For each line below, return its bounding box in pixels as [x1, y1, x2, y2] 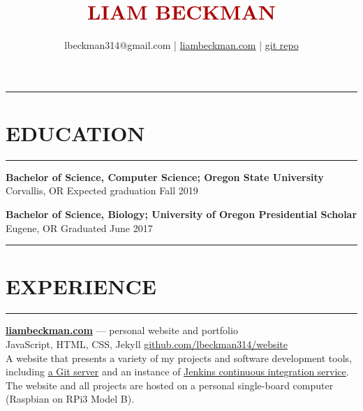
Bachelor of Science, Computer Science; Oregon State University [6, 169, 324, 184]
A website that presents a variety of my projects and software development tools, [6, 350, 353, 365]
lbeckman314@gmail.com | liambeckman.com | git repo [64, 38, 299, 52]
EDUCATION [6, 118, 145, 147]
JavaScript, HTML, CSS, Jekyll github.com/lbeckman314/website [6, 336, 288, 351]
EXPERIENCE [6, 272, 156, 301]
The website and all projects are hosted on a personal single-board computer [6, 377, 334, 392]
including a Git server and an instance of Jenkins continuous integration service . [6, 364, 349, 379]
